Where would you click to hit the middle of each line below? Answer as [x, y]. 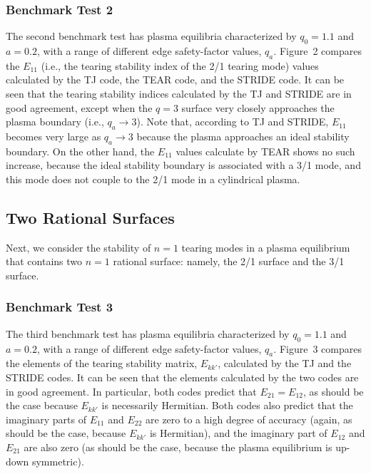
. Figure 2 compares [317, 51]
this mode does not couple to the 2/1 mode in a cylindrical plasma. [153, 179]
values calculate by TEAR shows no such [265, 151]
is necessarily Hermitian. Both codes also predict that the [227, 405]
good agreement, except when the [79, 107]
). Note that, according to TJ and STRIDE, [233, 122]
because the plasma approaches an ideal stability [243, 136]
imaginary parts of [46, 419]
